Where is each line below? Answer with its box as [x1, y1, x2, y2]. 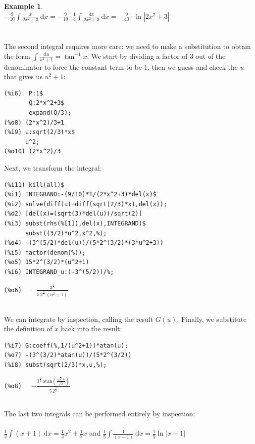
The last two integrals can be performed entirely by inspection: [4, 408, 195, 419]
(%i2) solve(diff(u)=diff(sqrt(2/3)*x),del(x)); [4, 200, 167, 208]
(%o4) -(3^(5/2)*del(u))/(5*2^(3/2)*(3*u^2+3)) [4, 239, 164, 247]
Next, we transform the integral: [4, 163, 102, 173]
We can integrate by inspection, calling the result [4, 313, 153, 324]
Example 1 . [4, 1, 43, 11]
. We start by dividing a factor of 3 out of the [87, 50, 226, 61]
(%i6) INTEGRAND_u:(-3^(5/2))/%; [4, 268, 114, 275]
